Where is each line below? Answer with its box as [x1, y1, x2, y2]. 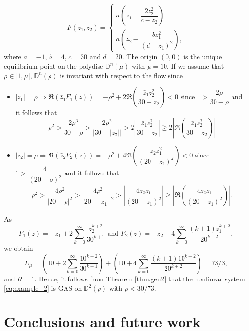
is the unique [183, 51, 222, 61]
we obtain [4, 243, 33, 253]
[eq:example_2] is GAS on [4, 283, 82, 293]
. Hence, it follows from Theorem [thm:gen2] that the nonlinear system [34, 273, 245, 283]
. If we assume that [166, 61, 224, 71]
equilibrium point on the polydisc [4, 61, 103, 71]
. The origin [122, 51, 158, 61]
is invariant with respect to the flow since [60, 70, 183, 80]
